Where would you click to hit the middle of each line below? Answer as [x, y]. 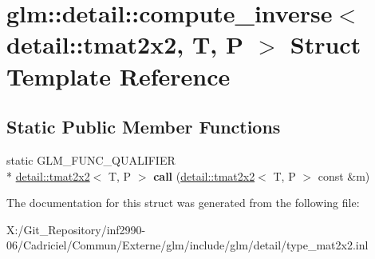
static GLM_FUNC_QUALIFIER [91, 159]
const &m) [344, 175]
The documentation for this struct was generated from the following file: [183, 203]
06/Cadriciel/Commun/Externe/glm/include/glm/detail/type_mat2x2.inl [187, 245]
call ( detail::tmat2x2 [204, 175]
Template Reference [118, 76]
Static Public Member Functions [144, 127]
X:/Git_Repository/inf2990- [76, 229]
